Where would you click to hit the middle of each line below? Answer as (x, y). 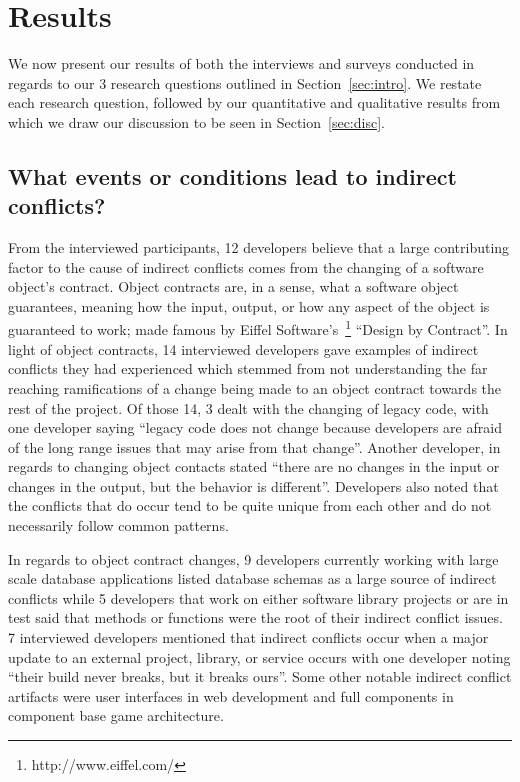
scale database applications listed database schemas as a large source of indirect (252, 578)
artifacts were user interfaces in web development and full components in (231, 695)
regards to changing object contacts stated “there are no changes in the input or (254, 466)
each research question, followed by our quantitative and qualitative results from (254, 102)
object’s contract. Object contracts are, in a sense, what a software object (233, 286)
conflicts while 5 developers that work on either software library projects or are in (258, 597)
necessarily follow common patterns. (118, 525)
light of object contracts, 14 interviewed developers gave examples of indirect (243, 348)
